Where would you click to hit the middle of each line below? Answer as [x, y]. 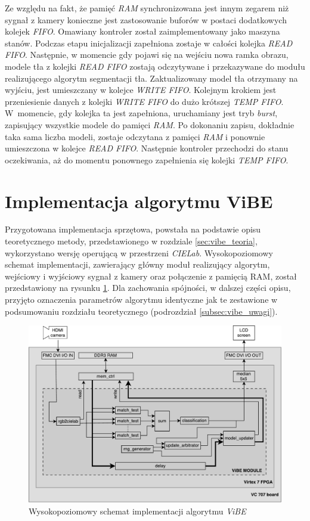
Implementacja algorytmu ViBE [139, 201]
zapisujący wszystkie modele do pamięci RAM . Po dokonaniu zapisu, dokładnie [150, 124]
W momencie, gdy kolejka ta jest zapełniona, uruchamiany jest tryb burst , [141, 113]
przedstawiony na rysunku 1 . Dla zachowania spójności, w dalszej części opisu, [148, 288]
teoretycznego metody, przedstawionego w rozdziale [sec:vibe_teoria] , [131, 241]
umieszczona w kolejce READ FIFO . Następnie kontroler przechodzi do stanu [147, 148]
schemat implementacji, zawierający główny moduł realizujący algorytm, [137, 264]
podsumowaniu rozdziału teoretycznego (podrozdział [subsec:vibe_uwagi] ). [141, 311]
